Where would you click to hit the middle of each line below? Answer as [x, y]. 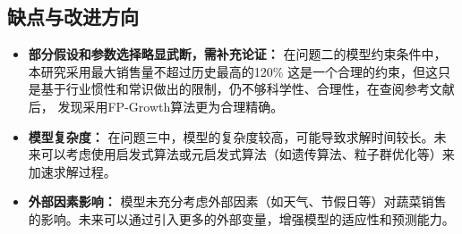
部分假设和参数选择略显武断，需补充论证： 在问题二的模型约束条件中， [237, 54]
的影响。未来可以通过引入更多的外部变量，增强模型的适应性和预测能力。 [241, 218]
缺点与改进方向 [73, 17]
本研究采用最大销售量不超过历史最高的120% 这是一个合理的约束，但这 [233, 71]
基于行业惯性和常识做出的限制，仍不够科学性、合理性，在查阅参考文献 [248, 89]
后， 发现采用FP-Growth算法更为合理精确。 [156, 106]
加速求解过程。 [72, 171]
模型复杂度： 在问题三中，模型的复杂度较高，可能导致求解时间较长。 [231, 136]
